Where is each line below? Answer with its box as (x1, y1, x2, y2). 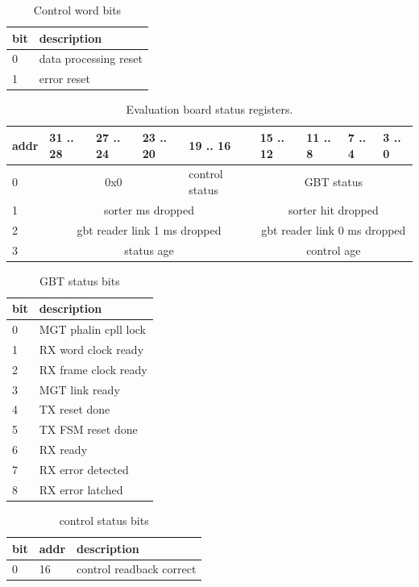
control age (306, 241, 361, 258)
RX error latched (39, 481, 123, 497)
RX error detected (39, 460, 129, 477)
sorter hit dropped (288, 201, 379, 218)
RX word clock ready (39, 340, 144, 357)
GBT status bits (39, 272, 120, 289)
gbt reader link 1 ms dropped (77, 221, 222, 238)
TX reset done (39, 401, 110, 418)
